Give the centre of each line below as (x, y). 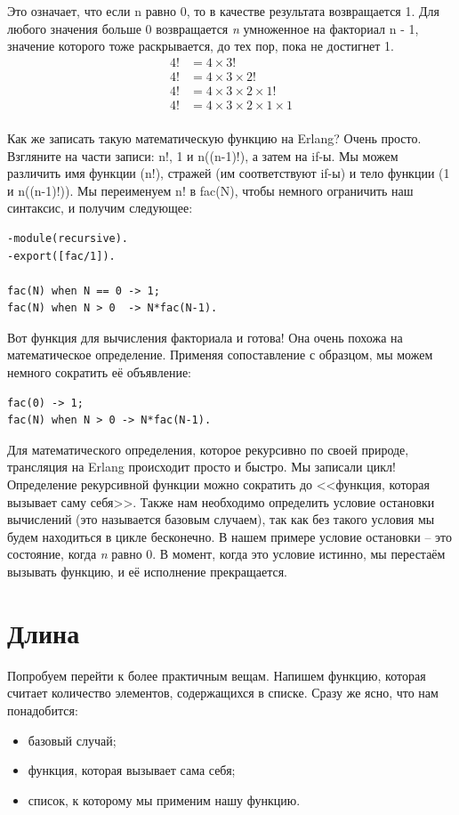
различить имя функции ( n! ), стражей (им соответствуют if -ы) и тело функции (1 (229, 173)
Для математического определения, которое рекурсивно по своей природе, (208, 449)
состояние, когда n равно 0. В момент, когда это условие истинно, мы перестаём (226, 554)
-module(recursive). (68, 238)
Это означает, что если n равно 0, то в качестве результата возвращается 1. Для (223, 11)
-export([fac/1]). (61, 256)
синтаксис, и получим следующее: (100, 208)
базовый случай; (72, 740)
